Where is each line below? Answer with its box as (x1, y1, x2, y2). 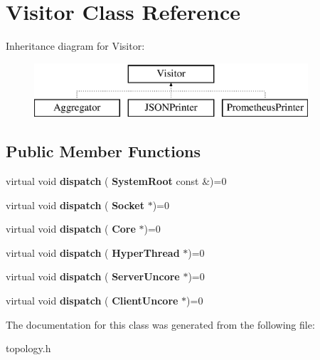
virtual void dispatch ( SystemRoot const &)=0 (6, 174, 227, 189)
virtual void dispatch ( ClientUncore (6, 293, 178, 308)
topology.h (6, 341, 51, 356)
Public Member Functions (6, 140, 201, 162)
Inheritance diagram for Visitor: (6, 38, 145, 53)
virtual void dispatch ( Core (6, 221, 136, 236)
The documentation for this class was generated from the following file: (6, 317, 315, 332)
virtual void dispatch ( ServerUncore (6, 269, 180, 284)
